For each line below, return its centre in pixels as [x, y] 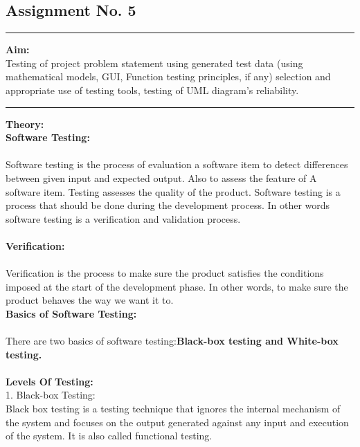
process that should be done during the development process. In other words [168, 205]
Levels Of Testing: [49, 381]
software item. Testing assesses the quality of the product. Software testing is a [173, 191]
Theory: [25, 124]
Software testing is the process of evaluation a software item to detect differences [177, 164]
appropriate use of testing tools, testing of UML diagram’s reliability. [152, 90]
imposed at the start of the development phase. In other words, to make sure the [177, 286]
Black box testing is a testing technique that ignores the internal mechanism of [173, 409]
